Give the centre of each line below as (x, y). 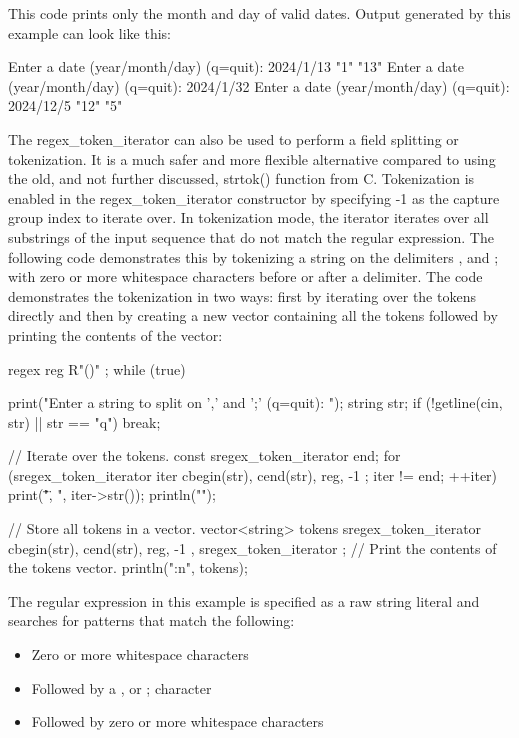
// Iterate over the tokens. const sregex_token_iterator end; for (204, 455)
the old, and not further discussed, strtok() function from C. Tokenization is (241, 178)
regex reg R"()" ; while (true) (97, 368)
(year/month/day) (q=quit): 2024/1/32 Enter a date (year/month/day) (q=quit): (259, 85)
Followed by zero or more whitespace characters (177, 721)
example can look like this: (90, 32)
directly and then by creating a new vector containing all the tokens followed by (253, 315)
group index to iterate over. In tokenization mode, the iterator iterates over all (248, 217)
